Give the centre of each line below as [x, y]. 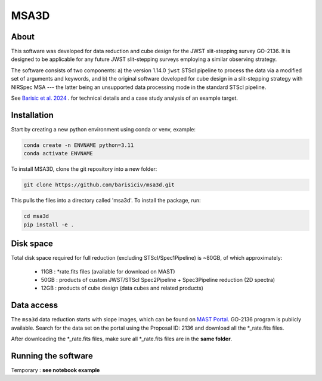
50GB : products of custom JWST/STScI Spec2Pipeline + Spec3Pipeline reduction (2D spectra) [158, 279]
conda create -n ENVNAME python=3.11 [79, 145]
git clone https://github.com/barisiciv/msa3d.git [99, 185]
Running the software [52, 356]
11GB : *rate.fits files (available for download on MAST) [108, 271]
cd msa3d [36, 216]
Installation [32, 115]
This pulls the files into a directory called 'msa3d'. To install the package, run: [106, 201]
